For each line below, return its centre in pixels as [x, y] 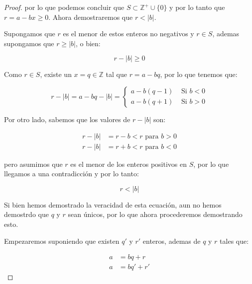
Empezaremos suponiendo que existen [62, 241]
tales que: [234, 241]
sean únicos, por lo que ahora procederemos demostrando [155, 214]
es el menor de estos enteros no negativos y [128, 34]
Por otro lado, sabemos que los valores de [67, 119]
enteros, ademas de [172, 241]
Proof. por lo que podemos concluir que [64, 7]
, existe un [56, 74]
